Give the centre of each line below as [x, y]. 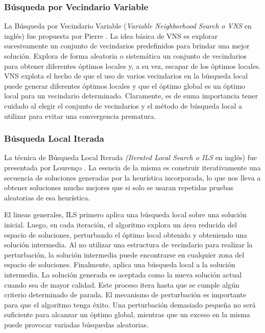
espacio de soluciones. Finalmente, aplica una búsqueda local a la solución [120, 264]
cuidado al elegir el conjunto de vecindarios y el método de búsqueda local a [123, 105]
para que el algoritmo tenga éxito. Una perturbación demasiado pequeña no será [130, 304]
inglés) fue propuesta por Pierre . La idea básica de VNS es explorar [111, 35]
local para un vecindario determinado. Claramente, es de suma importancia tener [131, 96]
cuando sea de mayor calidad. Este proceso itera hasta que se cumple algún [122, 284]
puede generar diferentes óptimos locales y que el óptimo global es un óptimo [125, 85]
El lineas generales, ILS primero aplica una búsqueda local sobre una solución [126, 214]
